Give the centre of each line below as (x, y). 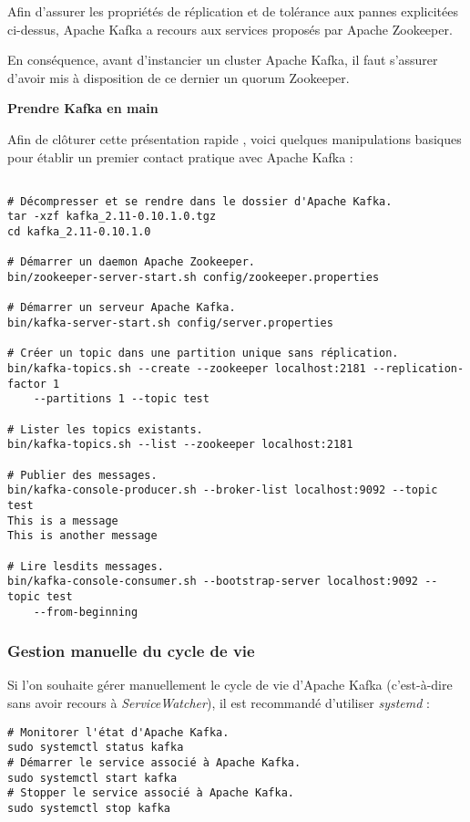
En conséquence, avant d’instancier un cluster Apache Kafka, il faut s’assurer (223, 60)
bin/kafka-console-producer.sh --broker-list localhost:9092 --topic (223, 490)
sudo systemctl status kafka (96, 748)
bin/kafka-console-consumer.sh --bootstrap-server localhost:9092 (213, 582)
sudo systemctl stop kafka (89, 808)
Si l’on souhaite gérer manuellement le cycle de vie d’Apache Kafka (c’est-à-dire (230, 685)
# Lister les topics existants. (105, 429)
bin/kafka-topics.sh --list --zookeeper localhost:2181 (180, 445)
